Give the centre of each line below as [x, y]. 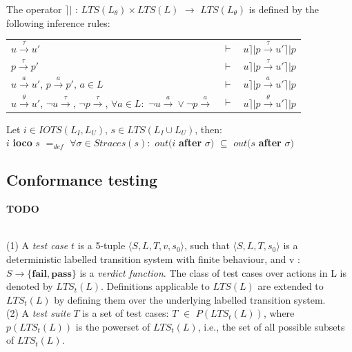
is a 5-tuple [101, 245]
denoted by [30, 286]
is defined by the [284, 9]
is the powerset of [113, 326]
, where [279, 313]
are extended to [291, 286]
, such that [207, 245]
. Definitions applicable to [155, 286]
